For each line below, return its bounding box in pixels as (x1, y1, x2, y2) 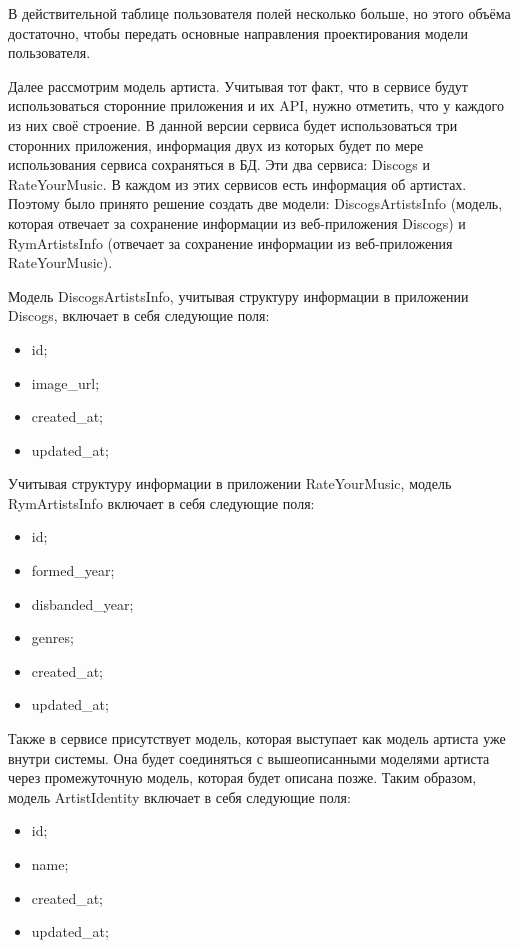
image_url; (31, 372, 100, 393)
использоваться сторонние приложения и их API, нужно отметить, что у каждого (8, 95, 504, 116)
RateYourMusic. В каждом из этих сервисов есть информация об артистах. (8, 173, 467, 194)
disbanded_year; (31, 593, 134, 614)
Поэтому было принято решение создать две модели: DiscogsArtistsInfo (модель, (8, 193, 503, 214)
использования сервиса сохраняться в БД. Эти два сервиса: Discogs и (8, 154, 431, 175)
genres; (31, 627, 74, 648)
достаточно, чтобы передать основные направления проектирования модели (8, 22, 469, 43)
